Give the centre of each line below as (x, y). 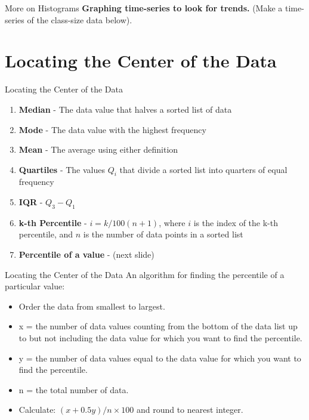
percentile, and (46, 234)
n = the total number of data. (74, 389)
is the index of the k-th (236, 222)
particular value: (35, 286)
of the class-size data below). (80, 19)
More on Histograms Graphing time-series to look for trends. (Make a (144, 8)
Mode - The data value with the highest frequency (112, 129)
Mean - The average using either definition (98, 149)
